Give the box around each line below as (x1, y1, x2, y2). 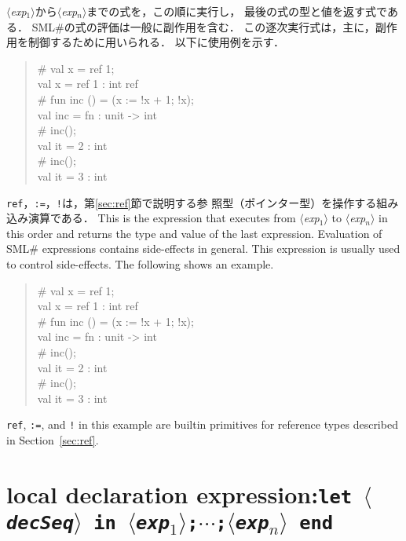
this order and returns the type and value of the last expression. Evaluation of (6, 225, 382, 241)
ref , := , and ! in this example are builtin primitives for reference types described (6, 416, 398, 433)
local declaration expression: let (6, 477, 353, 510)
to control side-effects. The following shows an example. (6, 255, 274, 272)
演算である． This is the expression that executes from (27, 210, 296, 226)
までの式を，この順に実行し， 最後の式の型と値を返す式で (86, 3, 387, 19)
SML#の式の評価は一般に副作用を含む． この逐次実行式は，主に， (31, 18, 375, 35)
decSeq (6, 512, 74, 535)
